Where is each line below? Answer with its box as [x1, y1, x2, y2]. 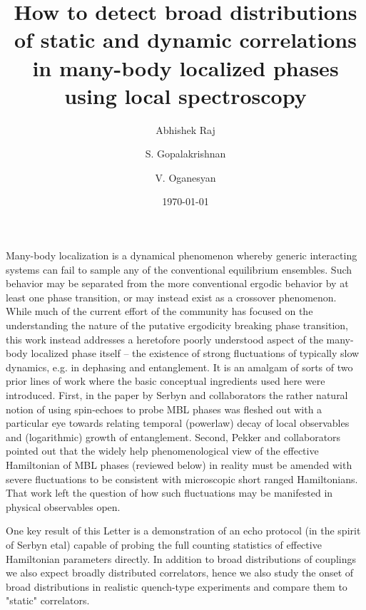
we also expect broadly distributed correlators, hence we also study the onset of [6, 565, 354, 580]
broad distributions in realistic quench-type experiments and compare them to [6, 579, 347, 594]
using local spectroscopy [64, 81, 307, 110]
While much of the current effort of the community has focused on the [6, 304, 313, 319]
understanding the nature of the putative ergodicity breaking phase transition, [6, 318, 349, 333]
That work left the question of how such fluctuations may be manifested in [6, 485, 333, 500]
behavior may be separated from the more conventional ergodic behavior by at [6, 276, 349, 291]
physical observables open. [6, 499, 121, 514]
